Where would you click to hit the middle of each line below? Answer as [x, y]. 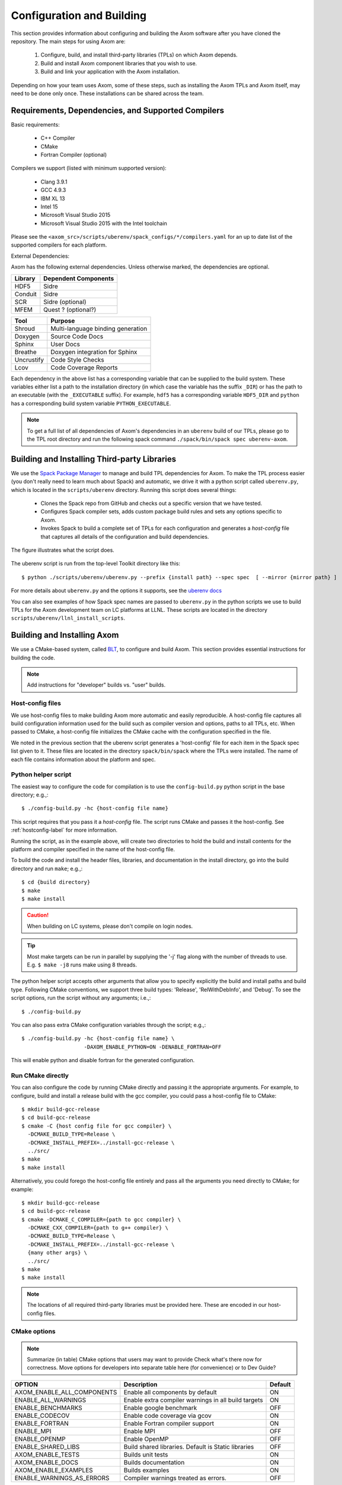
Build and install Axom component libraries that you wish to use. [119, 63]
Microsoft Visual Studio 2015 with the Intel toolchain [104, 223]
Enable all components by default [170, 1392]
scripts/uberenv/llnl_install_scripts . [68, 618]
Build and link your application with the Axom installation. [110, 72]
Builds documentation [154, 1462]
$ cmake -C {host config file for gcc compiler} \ [97, 1126]
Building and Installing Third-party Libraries [94, 459]
